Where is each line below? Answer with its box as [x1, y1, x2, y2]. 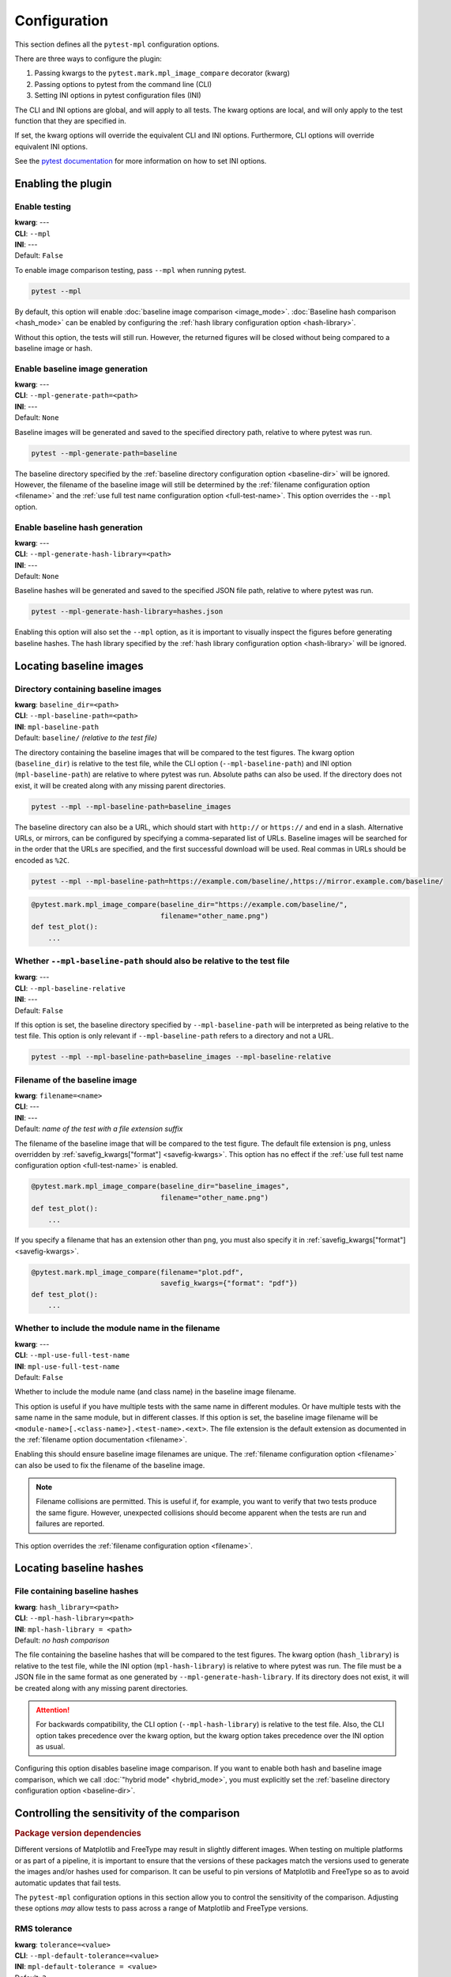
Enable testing [14, 201, 71, 212]
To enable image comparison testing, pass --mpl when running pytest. [14, 265, 246, 274]
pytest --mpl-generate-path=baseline [31, 448, 178, 458]
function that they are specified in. [14, 115, 126, 126]
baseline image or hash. [14, 343, 92, 353]
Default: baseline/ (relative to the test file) [14, 733, 158, 743]
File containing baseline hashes [14, 1586, 139, 1597]
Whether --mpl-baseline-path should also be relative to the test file [14, 955, 290, 966]
